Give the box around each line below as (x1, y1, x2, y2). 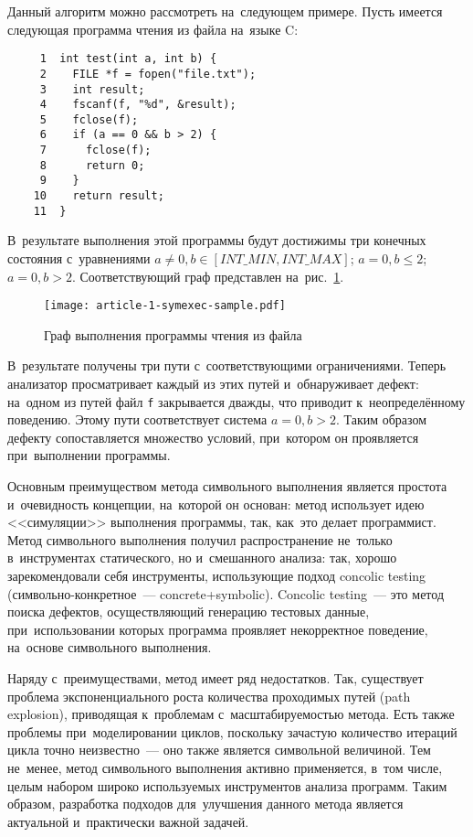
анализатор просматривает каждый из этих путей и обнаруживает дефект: (7, 374, 419, 393)
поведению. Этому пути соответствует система (7, 410, 268, 429)
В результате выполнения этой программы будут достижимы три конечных (7, 231, 426, 250)
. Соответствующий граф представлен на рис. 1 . (71, 266, 344, 285)
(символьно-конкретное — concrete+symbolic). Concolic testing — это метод (7, 584, 445, 603)
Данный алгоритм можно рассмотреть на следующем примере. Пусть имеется (7, 2, 443, 20)
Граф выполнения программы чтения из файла (44, 325, 302, 344)
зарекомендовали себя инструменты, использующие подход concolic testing (7, 566, 426, 585)
